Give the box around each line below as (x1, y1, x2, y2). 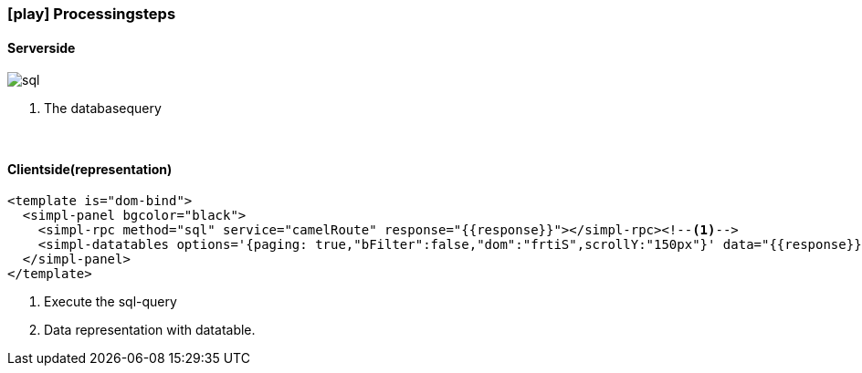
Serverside (7, 39, 76, 56)
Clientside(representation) (7, 161, 173, 177)
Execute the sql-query (44, 294, 177, 310)
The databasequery (44, 100, 162, 117)
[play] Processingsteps (7, 5, 176, 23)
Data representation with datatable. (44, 322, 256, 338)
